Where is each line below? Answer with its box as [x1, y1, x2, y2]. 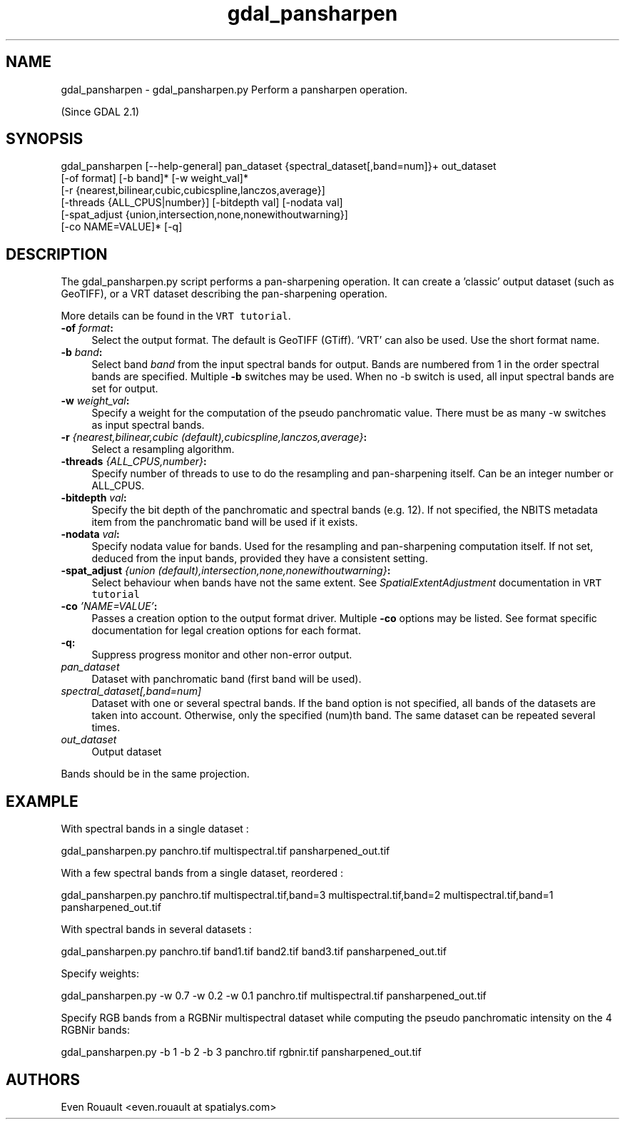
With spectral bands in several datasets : [61, 923, 252, 936]
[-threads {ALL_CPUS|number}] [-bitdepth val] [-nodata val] [61, 196, 343, 209]
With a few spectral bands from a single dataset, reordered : [61, 867, 344, 880]
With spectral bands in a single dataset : [61, 823, 249, 835]
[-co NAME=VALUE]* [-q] [61, 220, 183, 233]
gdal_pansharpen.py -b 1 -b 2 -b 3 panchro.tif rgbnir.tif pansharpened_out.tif [61, 1046, 422, 1059]
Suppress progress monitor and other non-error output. [91, 648, 352, 661]
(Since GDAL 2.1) [61, 105, 139, 118]
